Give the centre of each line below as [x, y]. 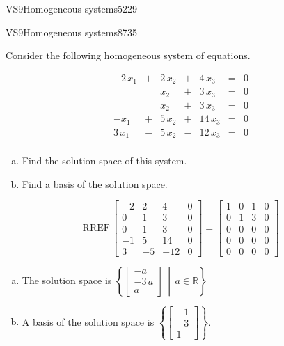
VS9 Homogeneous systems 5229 [71, 8]
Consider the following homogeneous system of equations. [128, 55]
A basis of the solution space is [88, 321]
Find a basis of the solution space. [95, 183]
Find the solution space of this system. [104, 160]
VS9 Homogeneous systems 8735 [71, 32]
